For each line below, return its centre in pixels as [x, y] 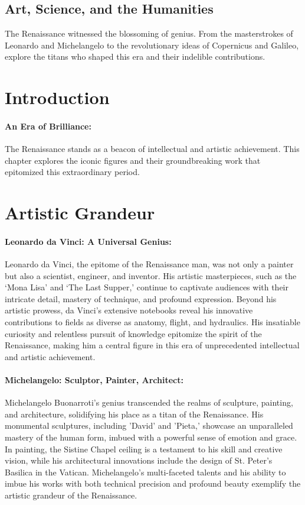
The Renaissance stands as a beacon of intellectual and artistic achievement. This [152, 149]
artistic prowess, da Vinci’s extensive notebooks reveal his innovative [129, 310]
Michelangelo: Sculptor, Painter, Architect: [94, 380]
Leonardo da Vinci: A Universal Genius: [88, 241]
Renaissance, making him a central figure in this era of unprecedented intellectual [152, 345]
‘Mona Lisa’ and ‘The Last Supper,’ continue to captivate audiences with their [147, 287]
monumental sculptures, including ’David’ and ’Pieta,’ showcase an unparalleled [149, 425]
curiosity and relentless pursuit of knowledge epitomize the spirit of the [133, 333]
